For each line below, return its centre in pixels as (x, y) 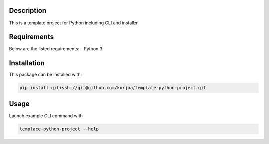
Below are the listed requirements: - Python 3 (56, 49)
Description (28, 11)
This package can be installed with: (46, 75)
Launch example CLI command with (46, 115)
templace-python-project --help (59, 129)
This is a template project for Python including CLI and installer (74, 23)
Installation (27, 63)
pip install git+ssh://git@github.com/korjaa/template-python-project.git (113, 88)
